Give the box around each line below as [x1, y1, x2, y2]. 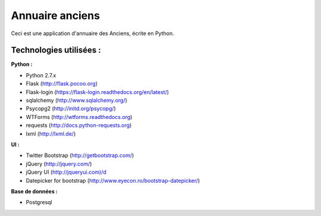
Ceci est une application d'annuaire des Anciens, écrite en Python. [11, 30, 175, 37]
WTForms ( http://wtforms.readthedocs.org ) [26, 113, 133, 120]
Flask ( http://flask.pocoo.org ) [26, 80, 98, 87]
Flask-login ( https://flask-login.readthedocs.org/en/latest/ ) [26, 88, 169, 95]
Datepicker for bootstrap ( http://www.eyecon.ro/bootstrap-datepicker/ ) [26, 177, 200, 184]
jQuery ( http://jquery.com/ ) [26, 160, 92, 167]
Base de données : [11, 187, 58, 195]
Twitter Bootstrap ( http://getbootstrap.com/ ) [26, 152, 134, 159]
